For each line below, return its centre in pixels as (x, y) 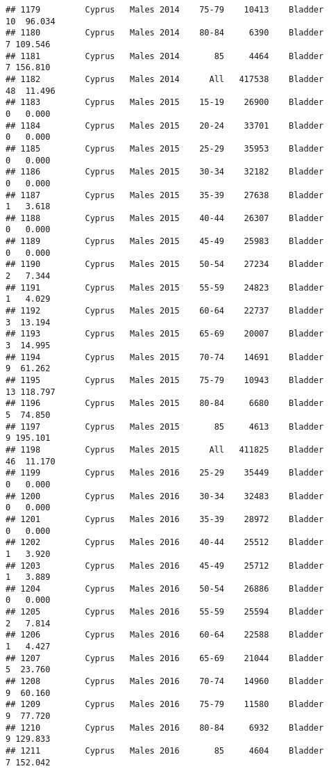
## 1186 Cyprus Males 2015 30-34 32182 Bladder (165, 172)
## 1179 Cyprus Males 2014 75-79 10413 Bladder (165, 10)
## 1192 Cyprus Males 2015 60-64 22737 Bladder (165, 311)
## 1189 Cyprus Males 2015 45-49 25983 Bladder (165, 242)
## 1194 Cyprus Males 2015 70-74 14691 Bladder (165, 357)
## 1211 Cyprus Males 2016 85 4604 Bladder (165, 751)
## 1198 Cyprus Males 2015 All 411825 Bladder (165, 449)
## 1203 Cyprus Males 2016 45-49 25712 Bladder (165, 566)
